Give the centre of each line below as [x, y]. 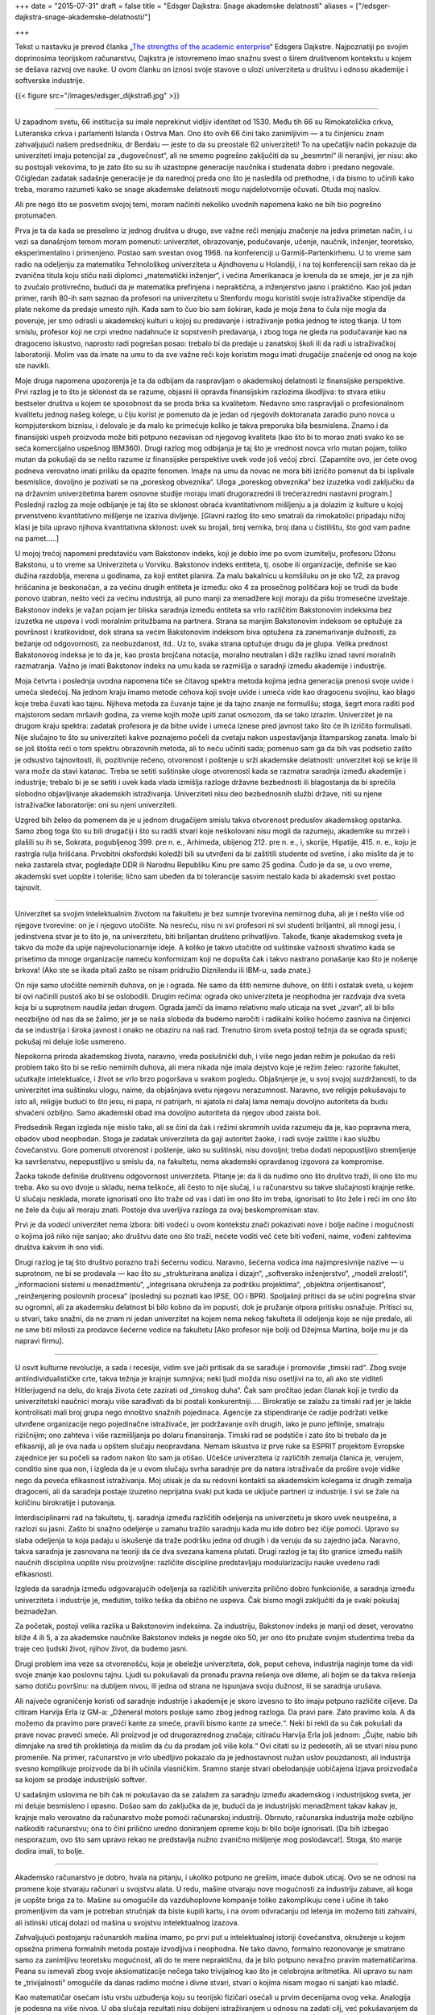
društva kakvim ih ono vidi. [60, 1247]
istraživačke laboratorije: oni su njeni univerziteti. [96, 805]
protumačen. [36, 216]
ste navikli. [33, 366]
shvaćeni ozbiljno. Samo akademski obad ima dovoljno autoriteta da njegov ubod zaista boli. [168, 1112]
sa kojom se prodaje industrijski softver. [81, 1780]
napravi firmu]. [39, 1341]
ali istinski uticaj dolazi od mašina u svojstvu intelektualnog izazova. [127, 1922]
